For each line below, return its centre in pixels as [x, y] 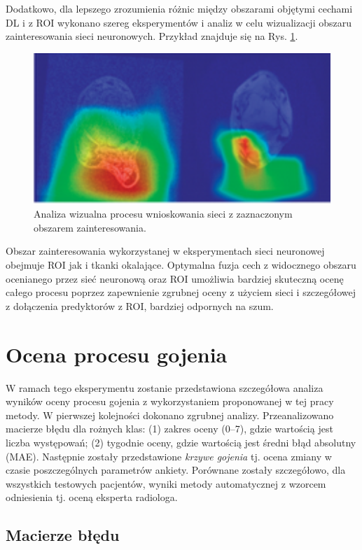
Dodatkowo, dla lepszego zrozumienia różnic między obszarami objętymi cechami [179, 8]
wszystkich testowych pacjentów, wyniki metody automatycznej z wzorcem [166, 483]
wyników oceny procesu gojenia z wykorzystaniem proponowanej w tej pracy [170, 401]
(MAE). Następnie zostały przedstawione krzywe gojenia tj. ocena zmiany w [169, 456]
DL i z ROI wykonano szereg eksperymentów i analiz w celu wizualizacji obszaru [179, 22]
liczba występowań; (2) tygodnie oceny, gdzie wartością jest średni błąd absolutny [181, 442]
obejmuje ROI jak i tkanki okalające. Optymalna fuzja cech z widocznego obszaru [181, 265]
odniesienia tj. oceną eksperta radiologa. [92, 497]
